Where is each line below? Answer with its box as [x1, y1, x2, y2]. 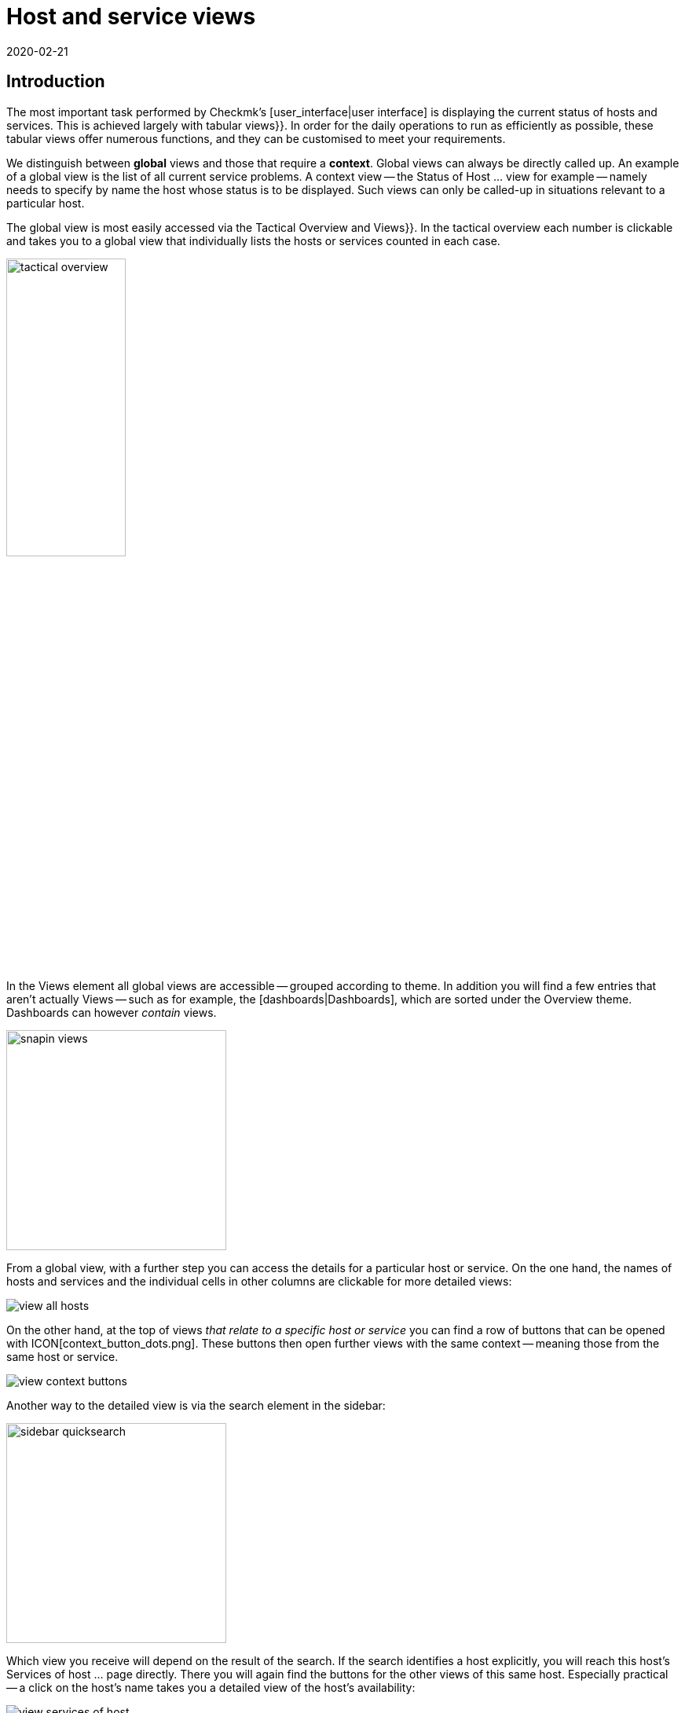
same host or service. [6, 1350, 119, 1364]
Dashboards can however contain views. [6, 1006, 217, 1020]
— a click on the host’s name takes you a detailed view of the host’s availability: [6, 1681, 416, 1695]
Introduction [6, 72, 105, 92]
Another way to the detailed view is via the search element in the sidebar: [6, 1399, 386, 1413]
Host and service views [6, 3, 256, 30]
